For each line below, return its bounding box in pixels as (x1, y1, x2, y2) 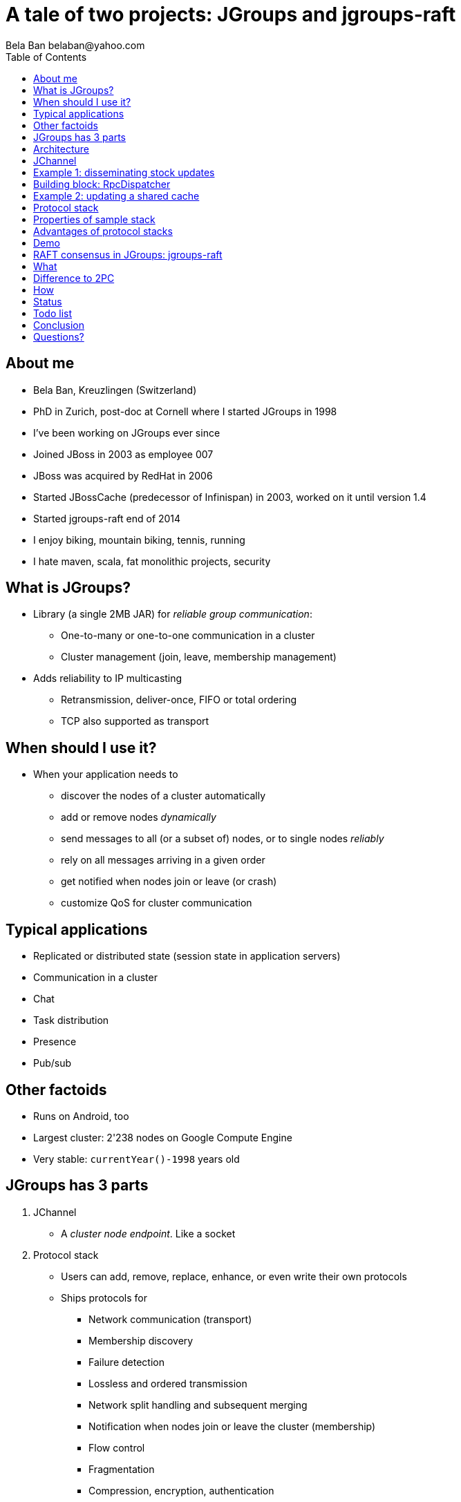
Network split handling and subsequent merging (88, 1398, 308, 1411)
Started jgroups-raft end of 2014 (33, 512, 181, 524)
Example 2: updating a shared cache (33, 189, 200, 202)
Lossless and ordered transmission (88, 1377, 247, 1389)
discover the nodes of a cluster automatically (61, 790, 266, 802)
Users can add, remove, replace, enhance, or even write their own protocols (61, 1270, 407, 1282)
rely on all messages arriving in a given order (61, 854, 265, 866)
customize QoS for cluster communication (61, 897, 252, 909)
